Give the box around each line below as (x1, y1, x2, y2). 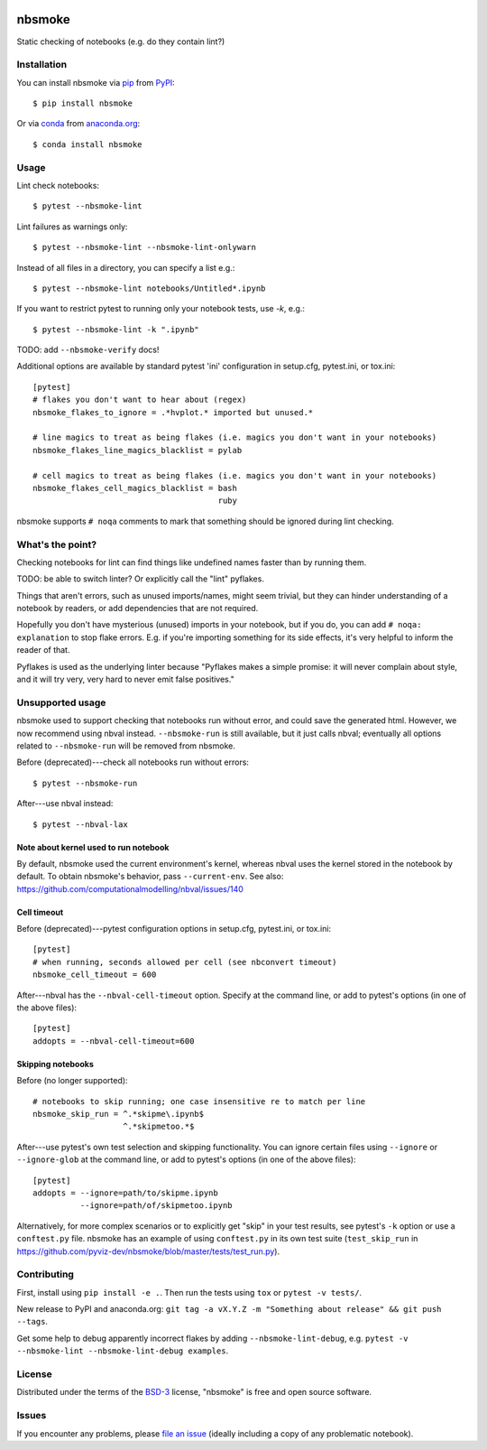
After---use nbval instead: (16, 798, 114, 809)
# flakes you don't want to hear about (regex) (32, 395, 247, 405)
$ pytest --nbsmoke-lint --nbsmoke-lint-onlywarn (32, 242, 257, 253)
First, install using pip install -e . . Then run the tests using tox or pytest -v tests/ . (16, 1287, 363, 1297)
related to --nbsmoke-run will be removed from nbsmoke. (16, 740, 236, 751)
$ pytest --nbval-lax (32, 819, 128, 830)
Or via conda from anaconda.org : (16, 118, 141, 129)
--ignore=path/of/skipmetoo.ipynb (79, 1201, 234, 1211)
